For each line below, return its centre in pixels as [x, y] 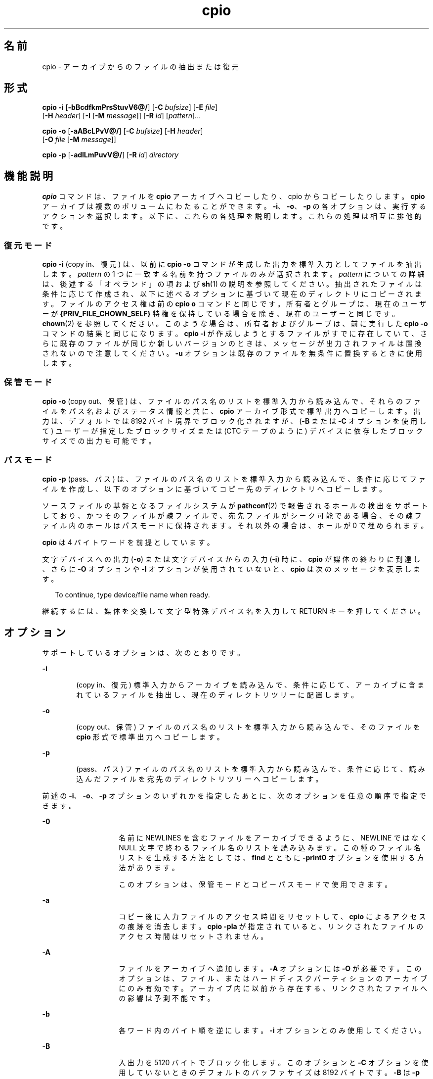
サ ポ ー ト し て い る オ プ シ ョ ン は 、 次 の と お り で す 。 [143, 653]
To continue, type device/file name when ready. [132, 594]
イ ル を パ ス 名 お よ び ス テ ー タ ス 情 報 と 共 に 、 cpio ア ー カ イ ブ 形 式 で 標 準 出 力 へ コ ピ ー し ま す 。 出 [231, 411]
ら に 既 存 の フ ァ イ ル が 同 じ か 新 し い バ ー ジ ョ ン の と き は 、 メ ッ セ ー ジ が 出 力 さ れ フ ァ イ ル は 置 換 [232, 343]
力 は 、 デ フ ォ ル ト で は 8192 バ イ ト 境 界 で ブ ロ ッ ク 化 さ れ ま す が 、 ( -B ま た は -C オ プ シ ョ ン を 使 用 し [234, 421]
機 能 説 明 [28, 176]
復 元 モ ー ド [28, 245]
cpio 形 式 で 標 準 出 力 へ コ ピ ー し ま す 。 [150, 737]
